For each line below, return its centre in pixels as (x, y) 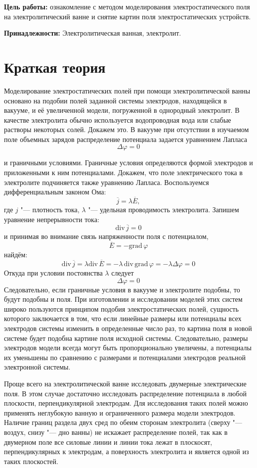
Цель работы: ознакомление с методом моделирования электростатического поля (127, 6)
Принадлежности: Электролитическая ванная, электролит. (93, 33)
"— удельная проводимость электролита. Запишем (164, 210)
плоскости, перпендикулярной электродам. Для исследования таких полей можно (126, 403)
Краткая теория (55, 67)
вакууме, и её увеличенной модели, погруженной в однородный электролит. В (122, 110)
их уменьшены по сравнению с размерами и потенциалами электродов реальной (125, 357)
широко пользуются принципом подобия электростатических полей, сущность (121, 308)
